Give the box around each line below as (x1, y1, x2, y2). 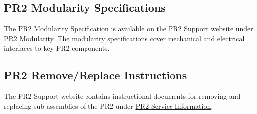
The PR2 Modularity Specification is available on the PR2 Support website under (4, 23, 253, 34)
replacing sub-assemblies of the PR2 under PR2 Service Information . (4, 100, 213, 111)
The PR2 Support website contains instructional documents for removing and (4, 91, 241, 101)
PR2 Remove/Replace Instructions (4, 67, 187, 83)
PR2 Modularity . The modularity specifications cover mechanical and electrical (4, 33, 245, 43)
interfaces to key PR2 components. (4, 43, 110, 53)
